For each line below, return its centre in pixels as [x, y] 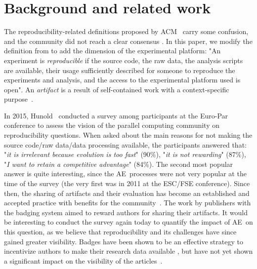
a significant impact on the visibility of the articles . [83, 260]
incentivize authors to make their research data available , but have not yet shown [128, 251]
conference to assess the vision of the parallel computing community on [112, 125]
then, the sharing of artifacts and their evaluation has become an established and [127, 193]
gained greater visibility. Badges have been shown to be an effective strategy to [124, 241]
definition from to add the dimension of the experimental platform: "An [112, 51]
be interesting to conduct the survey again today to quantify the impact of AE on [128, 222]
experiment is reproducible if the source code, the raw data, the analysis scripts [124, 60]
